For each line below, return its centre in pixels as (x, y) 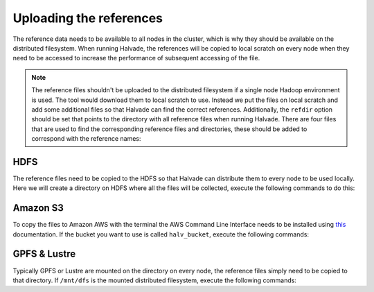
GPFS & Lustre (44, 254)
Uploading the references (88, 18)
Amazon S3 (38, 208)
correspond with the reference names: (86, 139)
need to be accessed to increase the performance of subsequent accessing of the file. (136, 58)
